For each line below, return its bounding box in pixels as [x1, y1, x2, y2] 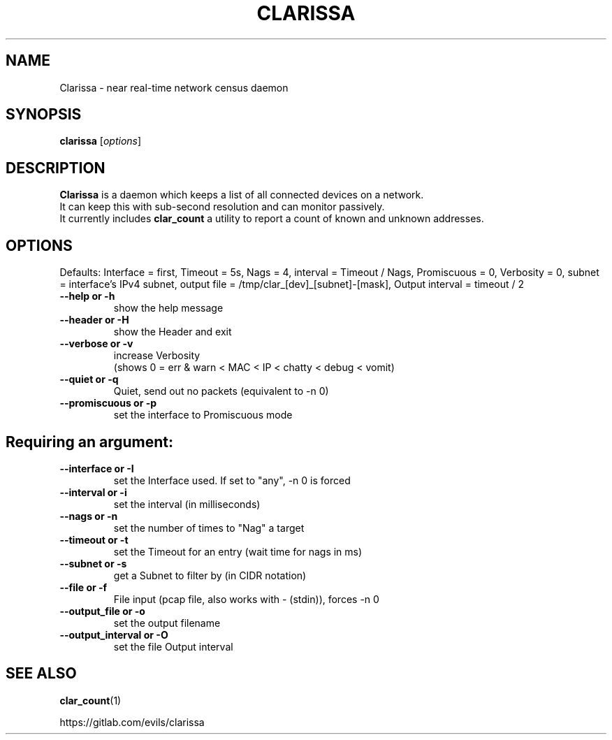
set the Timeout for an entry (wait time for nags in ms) [113, 545, 363, 558]
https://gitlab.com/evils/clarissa [59, 716, 205, 728]
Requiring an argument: [6, 433, 173, 451]
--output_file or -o [59, 604, 145, 617]
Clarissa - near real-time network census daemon [59, 81, 289, 94]
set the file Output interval [113, 640, 233, 653]
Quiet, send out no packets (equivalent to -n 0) [113, 385, 329, 398]
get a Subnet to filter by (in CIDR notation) [113, 569, 307, 581]
